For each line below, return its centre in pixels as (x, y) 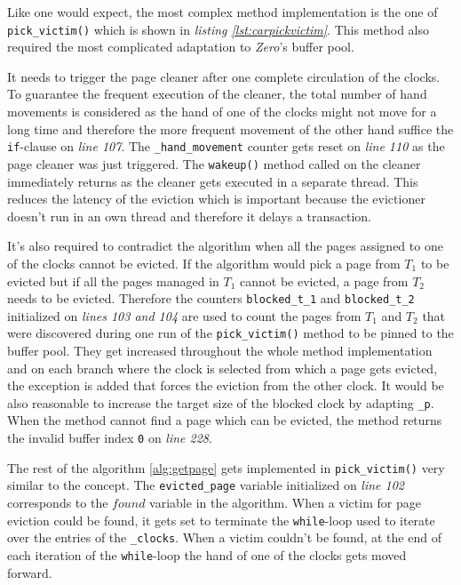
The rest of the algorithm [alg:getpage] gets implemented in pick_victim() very (226, 467)
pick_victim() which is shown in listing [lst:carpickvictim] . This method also (218, 29)
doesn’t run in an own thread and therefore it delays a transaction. (189, 216)
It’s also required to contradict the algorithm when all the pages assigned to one (225, 246)
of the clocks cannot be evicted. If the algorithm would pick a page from (204, 263)
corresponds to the (58, 502)
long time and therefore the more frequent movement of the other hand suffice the (230, 128)
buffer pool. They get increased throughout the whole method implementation (220, 350)
